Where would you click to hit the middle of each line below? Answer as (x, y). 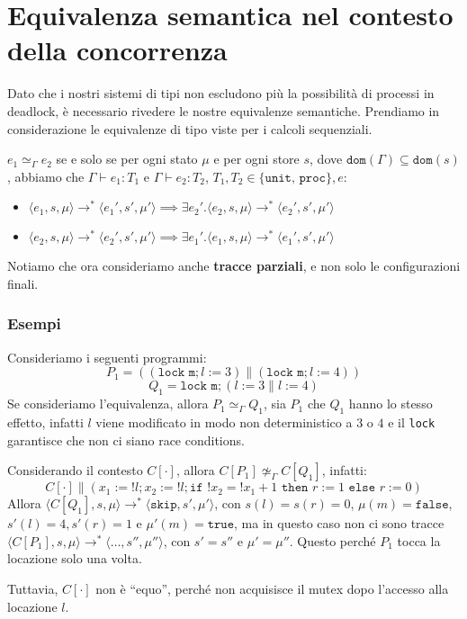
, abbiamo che (46, 176)
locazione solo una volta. (75, 558)
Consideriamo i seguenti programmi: (107, 357)
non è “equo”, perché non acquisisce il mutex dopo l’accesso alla (272, 588)
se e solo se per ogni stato (127, 159)
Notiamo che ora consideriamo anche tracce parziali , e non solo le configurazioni (234, 266)
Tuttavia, (33, 588)
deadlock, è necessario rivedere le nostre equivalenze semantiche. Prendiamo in (224, 110)
